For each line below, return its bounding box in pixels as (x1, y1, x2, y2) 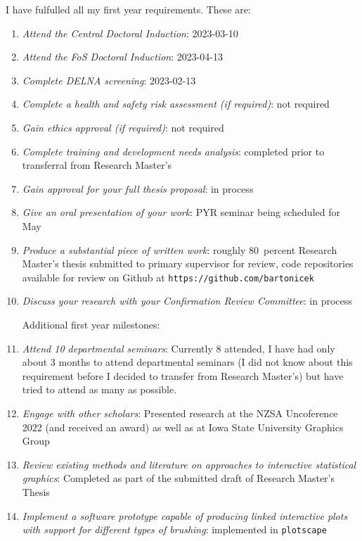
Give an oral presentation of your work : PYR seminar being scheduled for (22, 205, 340, 219)
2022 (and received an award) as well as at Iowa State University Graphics (22, 419, 344, 434)
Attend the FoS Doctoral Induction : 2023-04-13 (22, 49, 224, 64)
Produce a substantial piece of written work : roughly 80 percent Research (22, 242, 337, 257)
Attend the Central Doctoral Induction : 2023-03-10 (22, 25, 238, 40)
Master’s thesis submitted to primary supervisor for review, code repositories (22, 256, 354, 271)
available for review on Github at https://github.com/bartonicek (22, 269, 314, 284)
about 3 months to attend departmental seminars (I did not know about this (22, 355, 353, 369)
